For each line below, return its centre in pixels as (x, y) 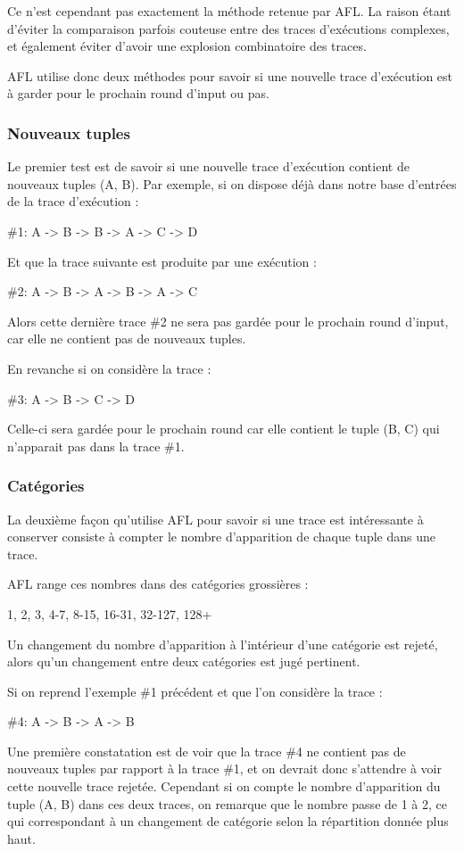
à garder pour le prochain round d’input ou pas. (138, 93)
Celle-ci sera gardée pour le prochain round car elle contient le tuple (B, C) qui (224, 429)
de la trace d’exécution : (73, 201)
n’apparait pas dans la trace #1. (96, 446)
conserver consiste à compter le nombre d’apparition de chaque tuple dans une (221, 537)
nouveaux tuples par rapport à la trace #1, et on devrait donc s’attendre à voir (224, 768)
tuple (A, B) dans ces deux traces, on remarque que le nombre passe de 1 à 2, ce (227, 803)
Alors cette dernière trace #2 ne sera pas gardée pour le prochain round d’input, (228, 321)
